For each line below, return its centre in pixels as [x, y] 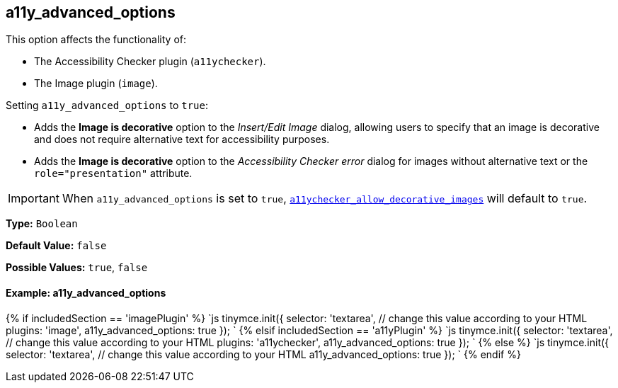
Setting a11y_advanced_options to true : [107, 105]
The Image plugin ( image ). [96, 84]
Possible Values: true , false [77, 268]
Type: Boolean [42, 224]
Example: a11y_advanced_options [86, 293]
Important [34, 199]
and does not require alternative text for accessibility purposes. [182, 139]
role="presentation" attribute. [113, 173]
